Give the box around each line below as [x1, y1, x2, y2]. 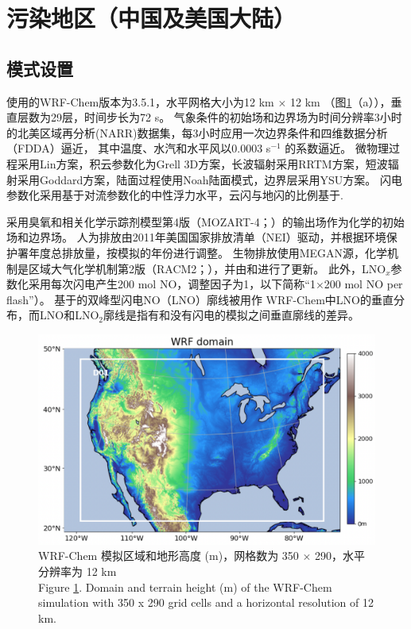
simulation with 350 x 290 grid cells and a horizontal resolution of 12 [38, 594, 374, 611]
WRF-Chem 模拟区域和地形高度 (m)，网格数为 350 [38, 547, 299, 564]
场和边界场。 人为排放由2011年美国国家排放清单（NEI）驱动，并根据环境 [6, 229, 386, 245]
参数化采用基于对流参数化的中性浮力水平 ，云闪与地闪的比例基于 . [6, 187, 343, 203]
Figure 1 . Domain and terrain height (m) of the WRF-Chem [38, 578, 332, 595]
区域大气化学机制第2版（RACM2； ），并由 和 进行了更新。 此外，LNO [28, 260, 386, 276]
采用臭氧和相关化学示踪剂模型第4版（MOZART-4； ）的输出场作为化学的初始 [6, 213, 405, 230]
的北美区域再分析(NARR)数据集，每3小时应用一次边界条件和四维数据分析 [6, 124, 388, 141]
